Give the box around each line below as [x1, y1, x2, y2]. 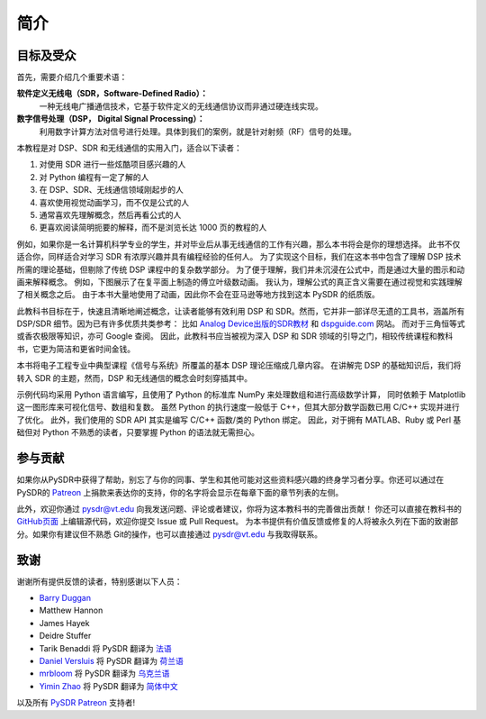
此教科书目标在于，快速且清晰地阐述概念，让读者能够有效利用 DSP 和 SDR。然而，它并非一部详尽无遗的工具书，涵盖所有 [16, 305, 465, 316]
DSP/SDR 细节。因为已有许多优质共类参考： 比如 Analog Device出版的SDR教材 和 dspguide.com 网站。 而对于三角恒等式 [16, 318, 465, 329]
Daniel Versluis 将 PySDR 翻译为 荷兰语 [39, 655, 184, 666]
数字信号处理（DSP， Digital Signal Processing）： [16, 114, 206, 124]
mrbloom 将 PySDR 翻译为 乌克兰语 [39, 668, 170, 679]
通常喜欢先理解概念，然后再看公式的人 [39, 209, 182, 220]
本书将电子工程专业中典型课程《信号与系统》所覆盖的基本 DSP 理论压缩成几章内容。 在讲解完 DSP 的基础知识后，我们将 [16, 360, 462, 371]
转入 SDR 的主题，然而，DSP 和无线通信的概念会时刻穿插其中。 [16, 372, 252, 383]
